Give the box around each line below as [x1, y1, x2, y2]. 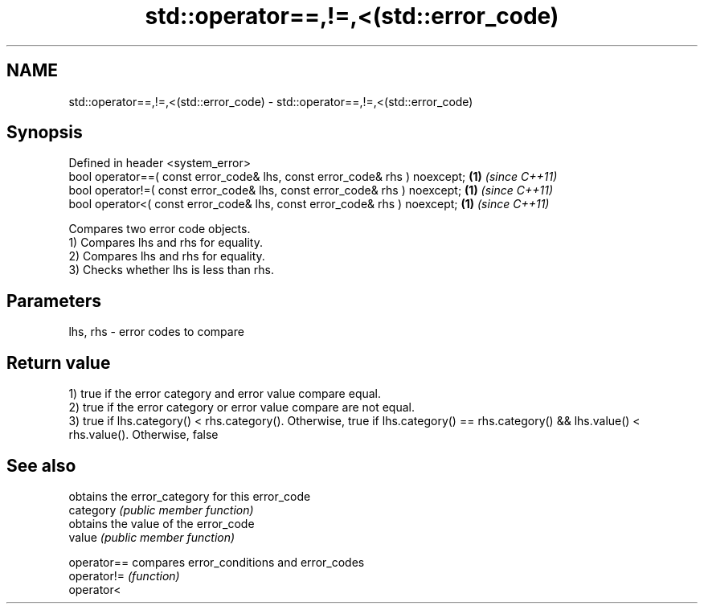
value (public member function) [68, 530, 235, 544]
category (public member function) [68, 502, 254, 517]
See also [6, 455, 76, 476]
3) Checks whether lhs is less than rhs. [68, 263, 274, 277]
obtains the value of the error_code [68, 516, 255, 530]
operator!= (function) [68, 568, 180, 583]
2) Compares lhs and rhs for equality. [68, 249, 265, 264]
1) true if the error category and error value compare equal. [68, 387, 382, 401]
